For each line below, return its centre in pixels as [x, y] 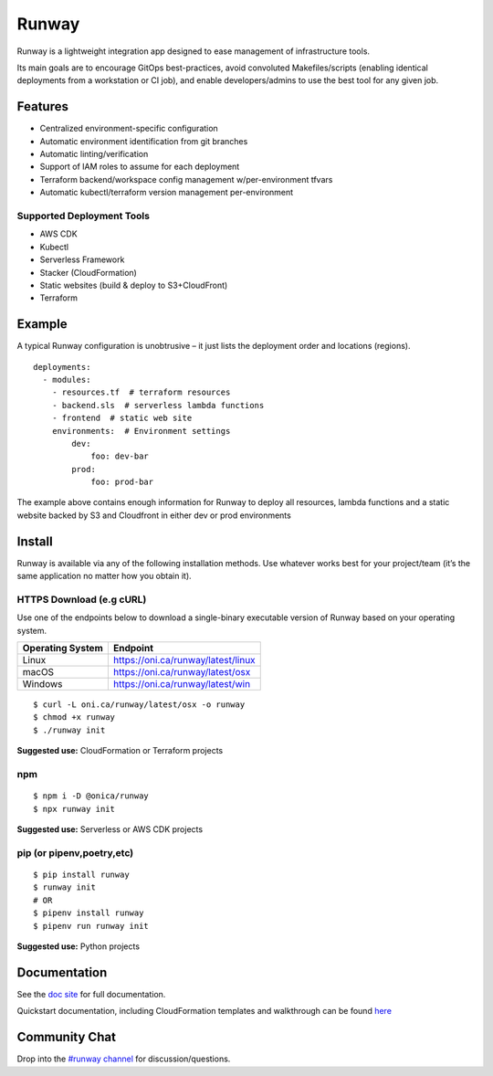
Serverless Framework [82, 259]
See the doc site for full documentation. [91, 994]
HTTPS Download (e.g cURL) [82, 599]
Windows [42, 684]
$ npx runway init [74, 809]
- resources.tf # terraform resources [141, 392]
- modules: [67, 380]
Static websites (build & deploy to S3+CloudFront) [134, 285]
